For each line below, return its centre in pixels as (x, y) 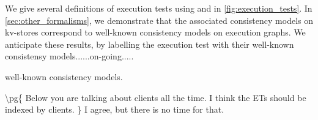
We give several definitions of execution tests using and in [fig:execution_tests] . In (159, 8)
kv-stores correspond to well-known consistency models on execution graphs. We (155, 32)
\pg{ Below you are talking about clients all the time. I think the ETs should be (156, 97)
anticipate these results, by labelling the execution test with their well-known (150, 44)
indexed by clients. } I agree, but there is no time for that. (115, 109)
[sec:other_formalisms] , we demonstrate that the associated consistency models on (159, 20)
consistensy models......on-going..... (69, 56)
